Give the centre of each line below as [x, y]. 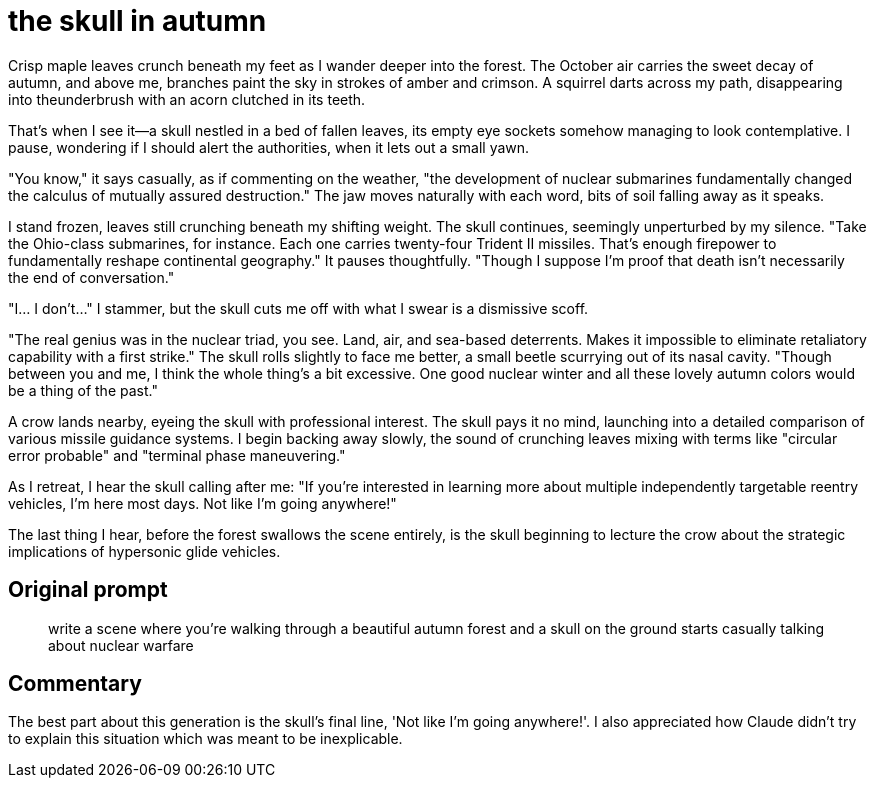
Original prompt [88, 590]
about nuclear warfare [121, 645]
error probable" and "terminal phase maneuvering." [177, 455]
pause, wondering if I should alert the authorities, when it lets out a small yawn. [269, 147]
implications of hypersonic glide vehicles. [144, 551]
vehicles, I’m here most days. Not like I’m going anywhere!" [202, 503]
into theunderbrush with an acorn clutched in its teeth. [187, 99]
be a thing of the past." [83, 390]
